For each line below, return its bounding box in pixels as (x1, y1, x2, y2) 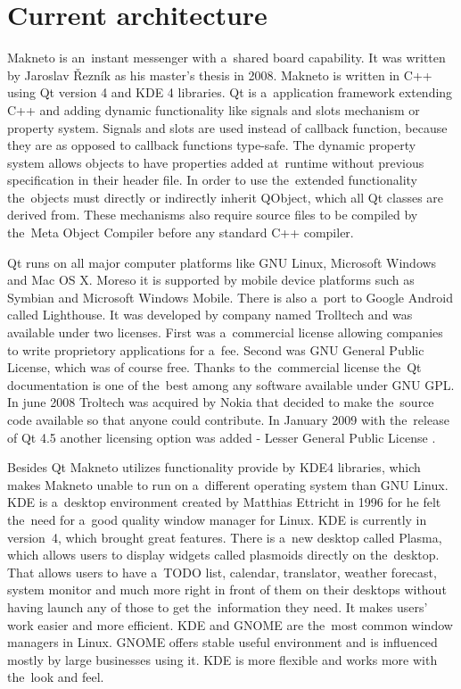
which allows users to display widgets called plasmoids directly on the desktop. (7, 545, 440, 564)
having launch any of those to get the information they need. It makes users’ (7, 597, 428, 616)
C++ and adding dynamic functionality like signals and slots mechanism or (7, 100, 420, 119)
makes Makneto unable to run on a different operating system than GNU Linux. (7, 475, 449, 494)
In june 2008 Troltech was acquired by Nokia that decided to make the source (7, 393, 434, 411)
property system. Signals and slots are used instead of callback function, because (7, 118, 448, 137)
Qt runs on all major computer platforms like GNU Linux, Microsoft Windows (7, 253, 437, 271)
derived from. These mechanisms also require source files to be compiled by (7, 205, 418, 224)
